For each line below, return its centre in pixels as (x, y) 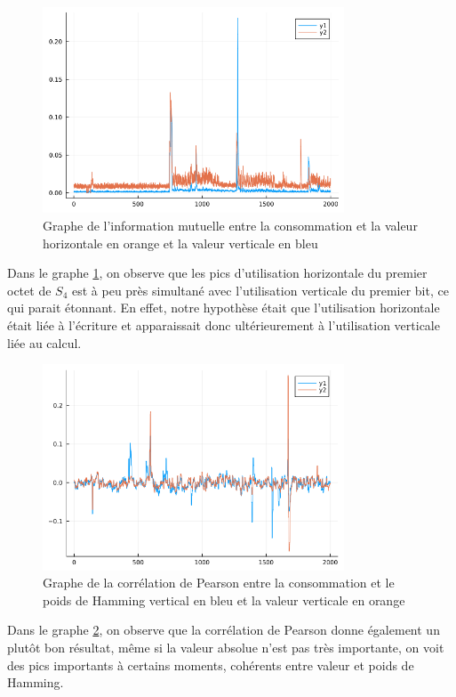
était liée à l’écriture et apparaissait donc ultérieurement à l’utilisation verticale (224, 324)
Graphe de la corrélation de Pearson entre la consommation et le (219, 583)
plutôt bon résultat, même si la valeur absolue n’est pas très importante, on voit (226, 647)
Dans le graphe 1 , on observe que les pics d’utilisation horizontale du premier (217, 273)
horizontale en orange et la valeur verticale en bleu (180, 243)
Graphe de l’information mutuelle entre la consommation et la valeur (230, 225)
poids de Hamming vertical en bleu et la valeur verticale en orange (224, 600)
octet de (29, 290)
